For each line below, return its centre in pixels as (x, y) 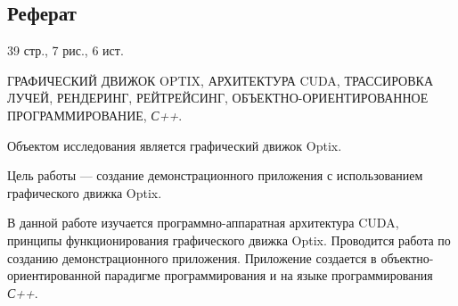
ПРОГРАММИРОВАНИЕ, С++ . (95, 115)
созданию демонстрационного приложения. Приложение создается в (192, 257)
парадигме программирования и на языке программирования (269, 275)
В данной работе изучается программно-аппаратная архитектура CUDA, (203, 223)
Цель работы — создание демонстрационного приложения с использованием (215, 175)
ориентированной (54, 275)
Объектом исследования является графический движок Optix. (175, 145)
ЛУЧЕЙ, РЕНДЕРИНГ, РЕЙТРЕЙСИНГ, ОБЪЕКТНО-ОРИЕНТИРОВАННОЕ (218, 98)
